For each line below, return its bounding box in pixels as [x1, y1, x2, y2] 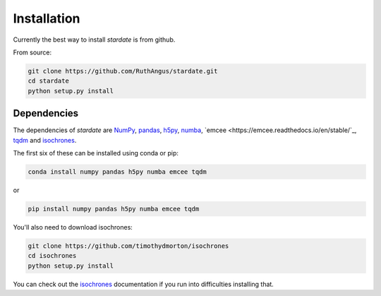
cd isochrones [28, 251, 77, 260]
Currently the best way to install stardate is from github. [13, 35, 176, 44]
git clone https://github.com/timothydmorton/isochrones [28, 242, 229, 250]
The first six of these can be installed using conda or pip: [13, 148, 179, 157]
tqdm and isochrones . [13, 136, 77, 144]
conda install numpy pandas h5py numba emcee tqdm [28, 167, 207, 176]
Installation [13, 11, 80, 26]
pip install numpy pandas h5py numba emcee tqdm [28, 205, 200, 213]
